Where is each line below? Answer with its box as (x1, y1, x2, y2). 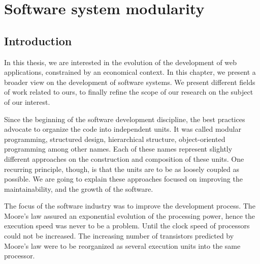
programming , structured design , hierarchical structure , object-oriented (4, 133, 225, 144)
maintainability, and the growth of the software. (4, 183, 153, 194)
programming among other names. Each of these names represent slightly (4, 143, 233, 154)
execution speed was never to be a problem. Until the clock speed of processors (4, 220, 250, 231)
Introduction (4, 33, 72, 48)
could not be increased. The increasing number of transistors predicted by (4, 230, 234, 241)
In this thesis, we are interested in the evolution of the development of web (4, 56, 237, 67)
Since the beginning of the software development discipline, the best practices (4, 113, 245, 124)
